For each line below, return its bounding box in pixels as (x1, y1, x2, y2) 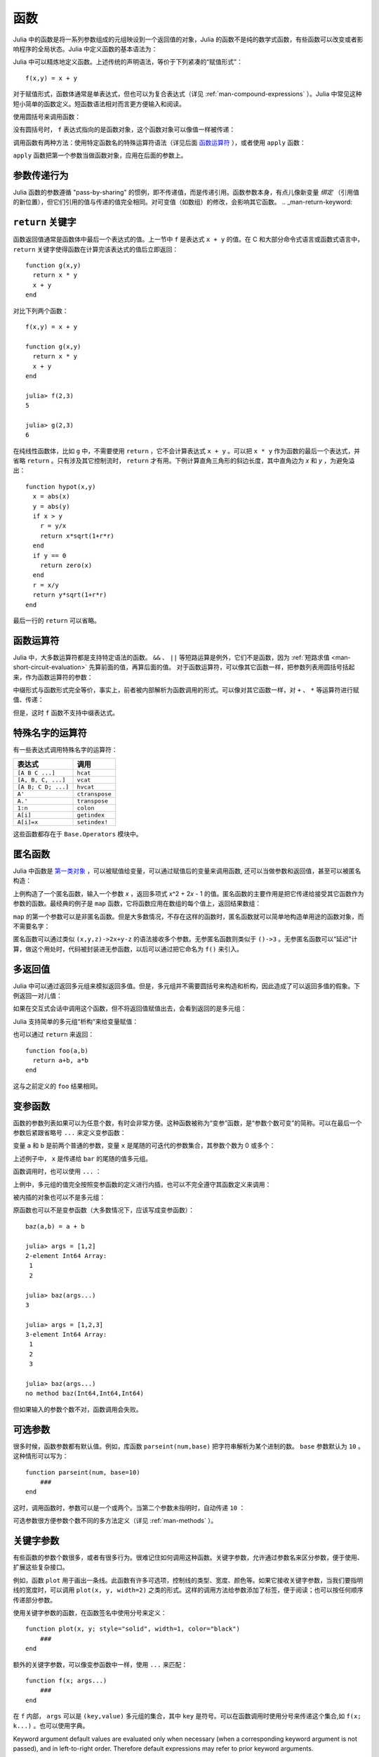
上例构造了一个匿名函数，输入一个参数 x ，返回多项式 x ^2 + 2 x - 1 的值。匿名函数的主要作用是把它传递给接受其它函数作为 (13, 889, 364, 897)
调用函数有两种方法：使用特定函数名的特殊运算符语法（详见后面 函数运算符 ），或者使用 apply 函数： (13, 138, 306, 147)
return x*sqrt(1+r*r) (39, 531, 115, 540)
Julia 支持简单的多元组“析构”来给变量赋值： (13, 1017, 139, 1025)
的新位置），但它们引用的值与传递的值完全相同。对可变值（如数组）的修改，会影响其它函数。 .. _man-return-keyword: (13, 197, 352, 207)
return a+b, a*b (32, 1056, 89, 1064)
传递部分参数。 (13, 1595, 56, 1604)
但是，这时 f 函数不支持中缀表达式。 (13, 708, 119, 717)
